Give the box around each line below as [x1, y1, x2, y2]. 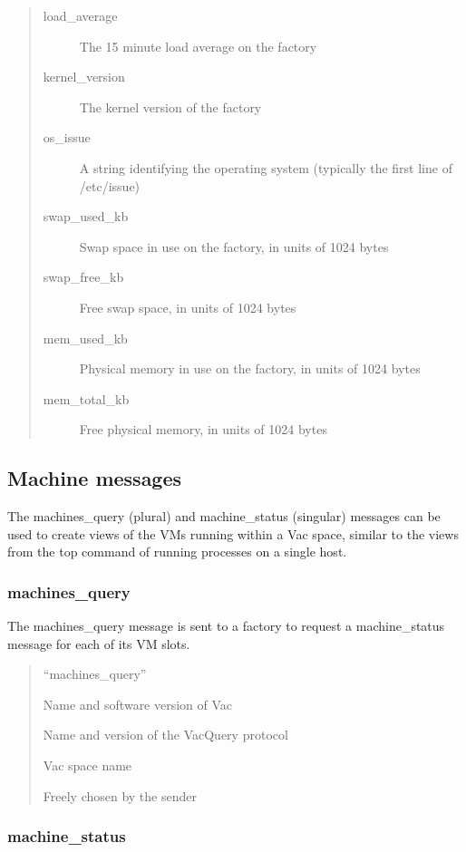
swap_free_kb [43, 267, 124, 286]
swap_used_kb [43, 207, 129, 226]
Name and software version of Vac [43, 694, 233, 713]
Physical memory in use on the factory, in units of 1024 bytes [79, 359, 421, 378]
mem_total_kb [43, 389, 130, 408]
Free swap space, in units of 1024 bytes [79, 297, 296, 316]
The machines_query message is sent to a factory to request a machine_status [7, 616, 445, 635]
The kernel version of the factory [79, 97, 262, 116]
